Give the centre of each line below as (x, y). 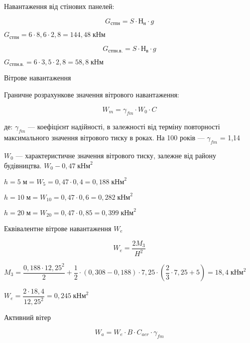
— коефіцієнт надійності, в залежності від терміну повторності (124, 127)
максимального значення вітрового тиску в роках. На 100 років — (104, 138)
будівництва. (23, 165)
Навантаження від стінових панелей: (59, 6)
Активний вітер (27, 317)
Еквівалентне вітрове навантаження (58, 228)
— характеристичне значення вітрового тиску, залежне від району (116, 155)
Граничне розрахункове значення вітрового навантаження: (92, 94)
